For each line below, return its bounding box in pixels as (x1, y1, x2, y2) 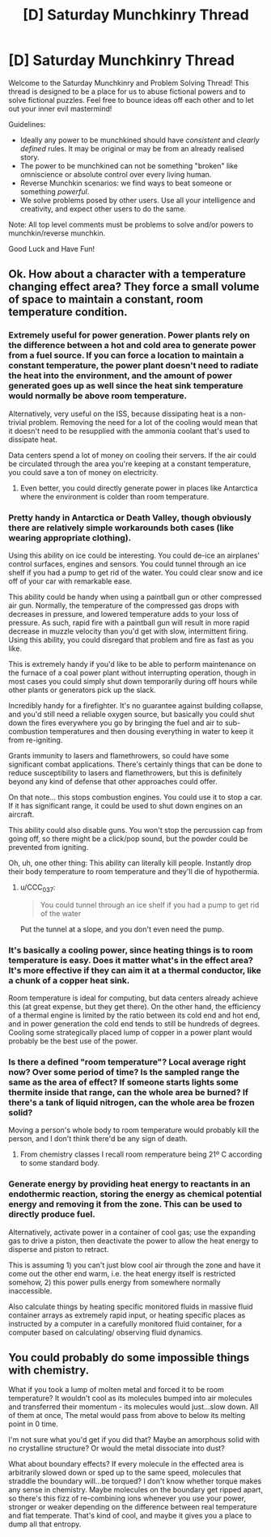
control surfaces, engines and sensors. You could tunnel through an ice (8, 558, 247, 568)
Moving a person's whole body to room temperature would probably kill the (8, 1125, 260, 1135)
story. (19, 152, 40, 162)
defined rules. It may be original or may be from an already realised (19, 143, 244, 153)
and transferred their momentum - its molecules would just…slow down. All (8, 1402, 259, 1412)
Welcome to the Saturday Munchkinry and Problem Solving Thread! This (8, 78, 249, 87)
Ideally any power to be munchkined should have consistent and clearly (19, 135, 260, 145)
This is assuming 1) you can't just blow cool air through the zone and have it (8, 1260, 261, 1270)
